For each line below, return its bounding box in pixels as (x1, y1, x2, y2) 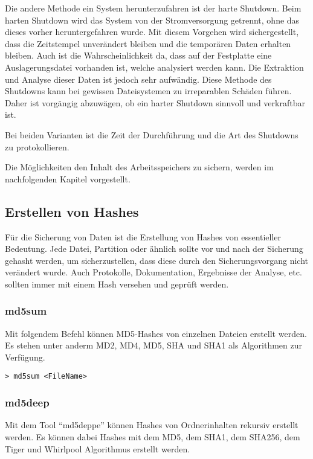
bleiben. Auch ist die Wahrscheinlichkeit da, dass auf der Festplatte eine (5, 49, 272, 62)
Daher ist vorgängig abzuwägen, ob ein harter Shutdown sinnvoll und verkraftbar (5, 96, 305, 109)
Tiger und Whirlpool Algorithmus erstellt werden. (5, 442, 190, 455)
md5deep (5, 395, 50, 410)
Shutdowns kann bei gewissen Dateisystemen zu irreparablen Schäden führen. (5, 85, 292, 97)
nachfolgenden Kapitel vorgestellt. (5, 172, 131, 185)
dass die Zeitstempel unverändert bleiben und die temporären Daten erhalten (5, 37, 291, 50)
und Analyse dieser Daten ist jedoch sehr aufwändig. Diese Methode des (5, 72, 272, 85)
